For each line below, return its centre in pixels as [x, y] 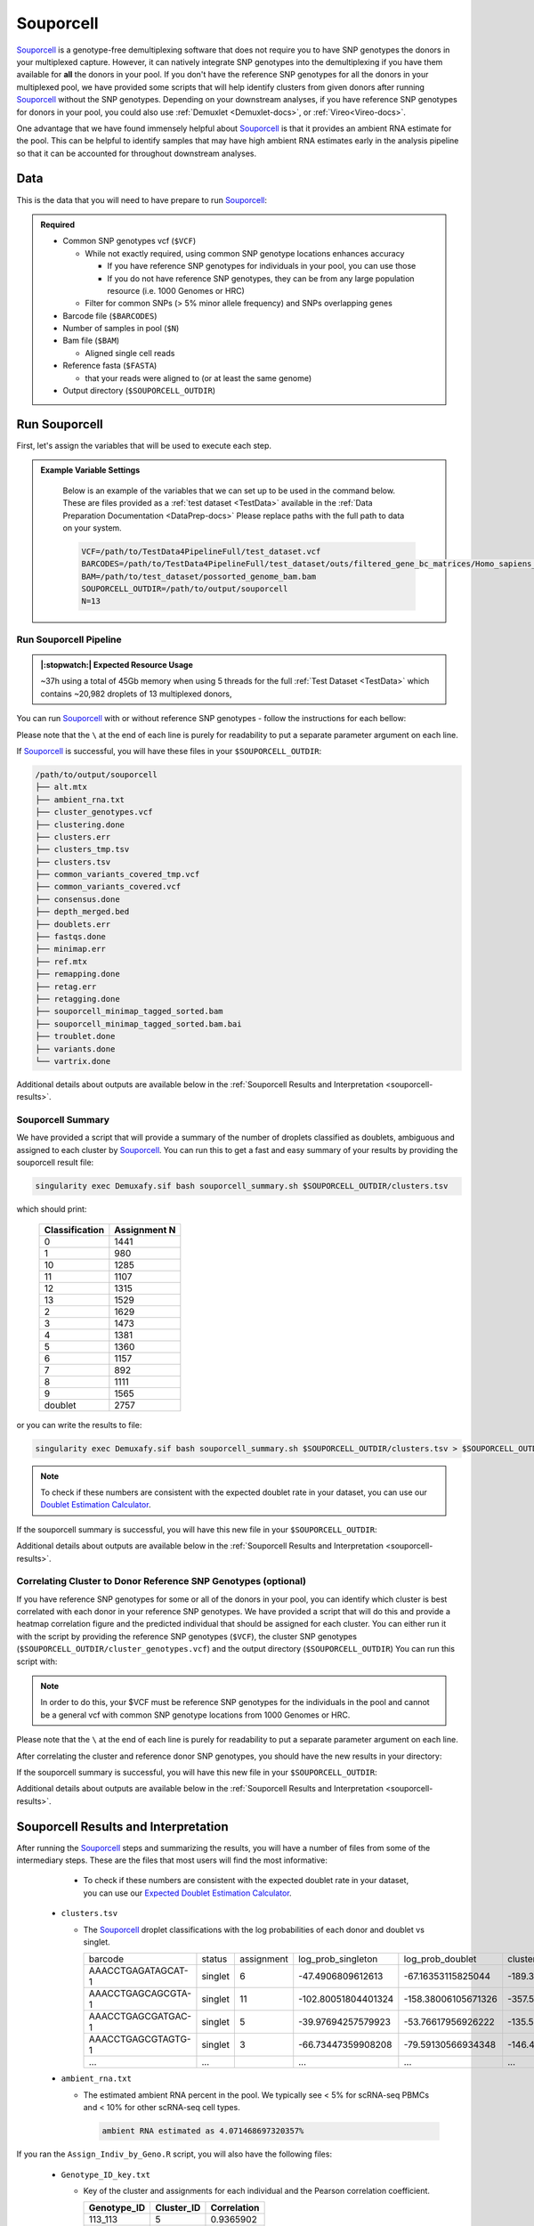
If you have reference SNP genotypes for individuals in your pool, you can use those [262, 266]
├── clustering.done [80, 825]
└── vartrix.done [73, 1061]
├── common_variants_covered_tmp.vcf [117, 874]
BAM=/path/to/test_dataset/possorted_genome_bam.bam [199, 576]
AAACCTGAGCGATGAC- [140, 2017]
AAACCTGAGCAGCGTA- [140, 1994]
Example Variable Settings [90, 470]
